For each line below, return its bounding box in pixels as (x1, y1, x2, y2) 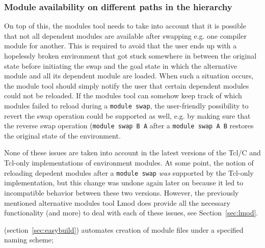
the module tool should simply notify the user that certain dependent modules (4, 80, 249, 91)
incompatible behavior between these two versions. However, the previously (4, 187, 239, 198)
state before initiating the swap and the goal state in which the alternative (4, 60, 237, 71)
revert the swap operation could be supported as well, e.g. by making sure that (4, 110, 251, 121)
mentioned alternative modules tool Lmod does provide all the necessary (4, 197, 230, 208)
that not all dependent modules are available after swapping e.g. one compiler (4, 30, 247, 41)
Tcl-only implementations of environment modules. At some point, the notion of (4, 157, 254, 168)
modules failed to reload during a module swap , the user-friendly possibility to (4, 100, 249, 111)
